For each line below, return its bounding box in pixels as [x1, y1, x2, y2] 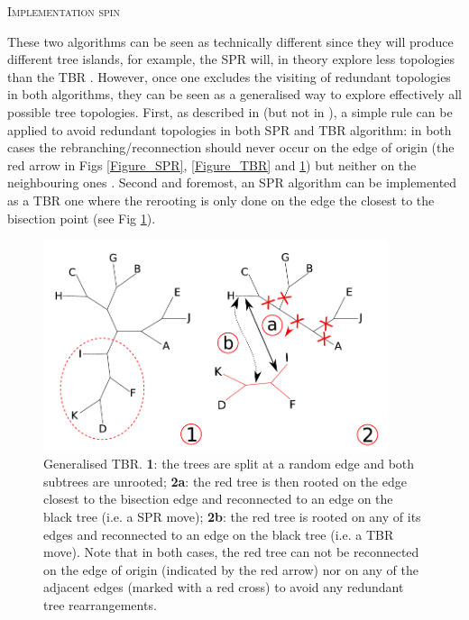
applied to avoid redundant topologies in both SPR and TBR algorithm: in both [7, 120, 452, 139]
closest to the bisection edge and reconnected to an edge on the [43, 489, 393, 508]
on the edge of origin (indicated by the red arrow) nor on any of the [43, 560, 418, 579]
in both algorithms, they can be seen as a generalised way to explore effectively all [7, 85, 462, 104]
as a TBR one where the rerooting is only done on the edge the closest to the [7, 190, 435, 209]
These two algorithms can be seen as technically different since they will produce [7, 32, 454, 50]
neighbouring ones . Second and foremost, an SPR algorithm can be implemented [7, 173, 457, 192]
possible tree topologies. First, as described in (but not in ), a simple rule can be [7, 102, 453, 121]
